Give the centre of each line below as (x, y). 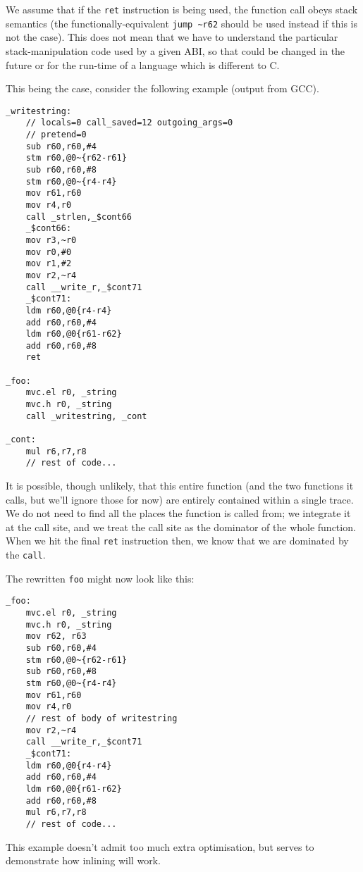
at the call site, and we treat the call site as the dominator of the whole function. (181, 527)
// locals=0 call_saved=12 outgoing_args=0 (129, 123)
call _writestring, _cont (86, 416)
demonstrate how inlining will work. (83, 860)
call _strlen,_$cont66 (79, 217)
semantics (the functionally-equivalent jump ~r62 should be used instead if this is (181, 23)
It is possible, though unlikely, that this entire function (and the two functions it (180, 486)
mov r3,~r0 (51, 240)
